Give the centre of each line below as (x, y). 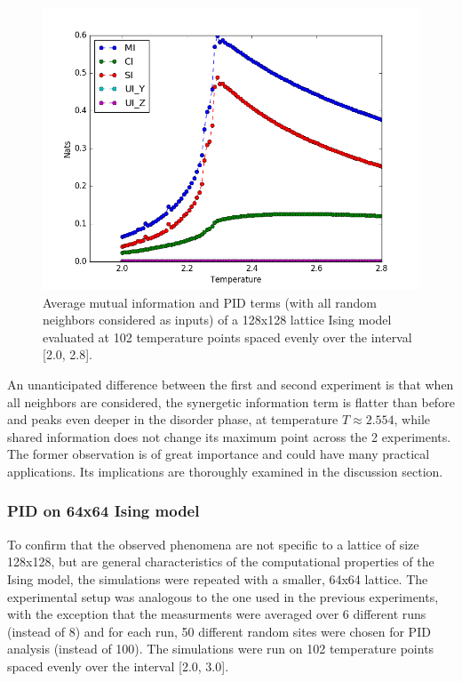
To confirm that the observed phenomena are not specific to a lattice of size (213, 544)
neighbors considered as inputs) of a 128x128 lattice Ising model (217, 320)
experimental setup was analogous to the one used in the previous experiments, (223, 596)
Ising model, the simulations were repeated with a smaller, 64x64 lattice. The (218, 578)
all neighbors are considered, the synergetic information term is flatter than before (231, 401)
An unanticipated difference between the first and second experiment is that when (231, 384)
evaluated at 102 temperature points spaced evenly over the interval (227, 337)
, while (412, 419)
